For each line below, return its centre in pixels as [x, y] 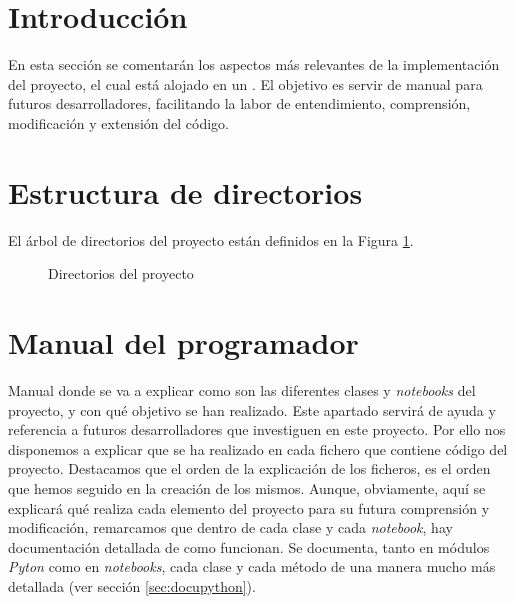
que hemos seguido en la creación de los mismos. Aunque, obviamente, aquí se [247, 487]
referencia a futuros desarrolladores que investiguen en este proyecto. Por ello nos [257, 429]
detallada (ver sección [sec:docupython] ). [132, 585]
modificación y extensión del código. [118, 122]
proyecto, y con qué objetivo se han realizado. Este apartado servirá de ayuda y [252, 409]
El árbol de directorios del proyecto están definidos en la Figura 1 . [211, 239]
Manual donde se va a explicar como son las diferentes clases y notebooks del [242, 389]
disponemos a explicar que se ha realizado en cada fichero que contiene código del [258, 448]
